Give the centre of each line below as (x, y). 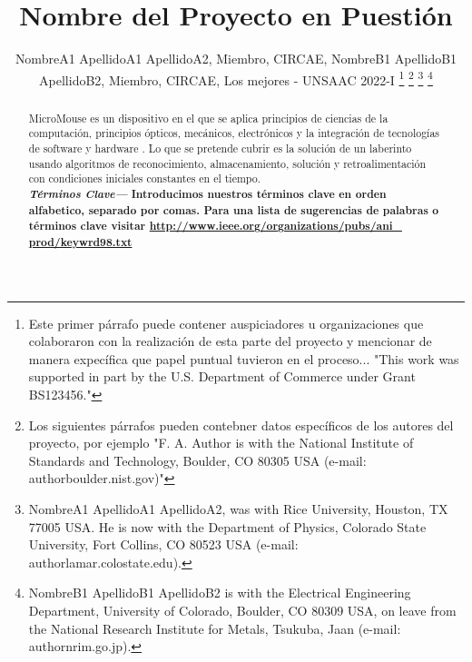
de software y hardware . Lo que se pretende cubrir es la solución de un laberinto (220, 148)
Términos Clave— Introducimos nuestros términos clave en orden (207, 194)
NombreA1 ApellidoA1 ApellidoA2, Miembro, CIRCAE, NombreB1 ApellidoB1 (236, 59)
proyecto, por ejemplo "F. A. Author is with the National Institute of (221, 443)
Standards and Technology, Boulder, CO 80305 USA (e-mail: (197, 460)
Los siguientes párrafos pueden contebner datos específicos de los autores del (241, 425)
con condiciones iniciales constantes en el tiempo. (145, 178)
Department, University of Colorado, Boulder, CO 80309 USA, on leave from (242, 610)
